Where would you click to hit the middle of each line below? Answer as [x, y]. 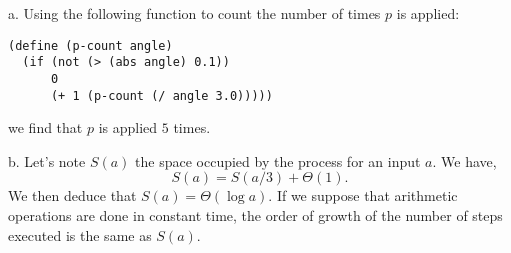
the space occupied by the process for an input [278, 160]
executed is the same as [80, 234]
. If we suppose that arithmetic [363, 195]
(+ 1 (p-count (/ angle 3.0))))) [161, 95]
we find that [45, 127]
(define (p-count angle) [90, 45]
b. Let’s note [47, 160]
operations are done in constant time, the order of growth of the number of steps [255, 215]
